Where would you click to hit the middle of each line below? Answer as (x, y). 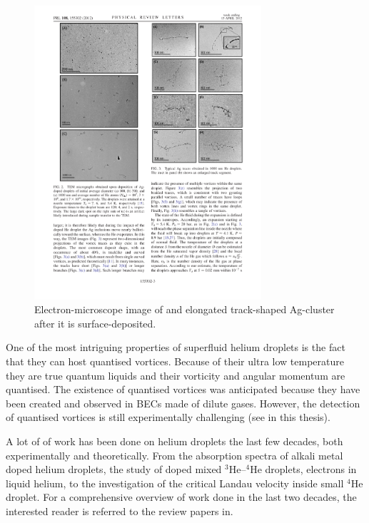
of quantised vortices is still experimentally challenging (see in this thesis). (168, 417)
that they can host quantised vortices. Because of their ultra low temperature (175, 361)
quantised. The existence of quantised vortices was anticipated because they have (183, 389)
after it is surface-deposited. (95, 323)
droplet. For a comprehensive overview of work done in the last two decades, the (181, 497)
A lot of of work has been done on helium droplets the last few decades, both (175, 441)
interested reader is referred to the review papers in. (120, 511)
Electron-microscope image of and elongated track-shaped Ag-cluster (184, 309)
